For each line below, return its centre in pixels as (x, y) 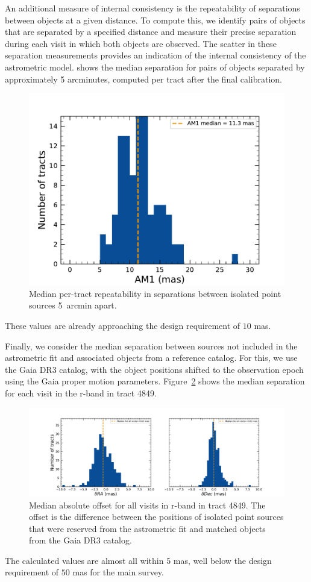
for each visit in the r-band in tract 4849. (81, 393)
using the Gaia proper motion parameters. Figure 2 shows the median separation (155, 381)
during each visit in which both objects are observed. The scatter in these (141, 43)
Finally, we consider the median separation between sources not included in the (151, 346)
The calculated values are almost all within (84, 560)
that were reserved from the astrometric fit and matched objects (147, 528)
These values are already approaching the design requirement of (123, 325)
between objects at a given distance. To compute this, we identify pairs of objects (155, 20)
